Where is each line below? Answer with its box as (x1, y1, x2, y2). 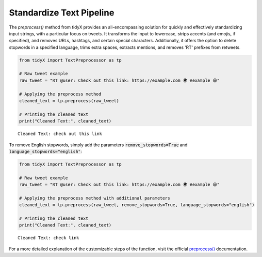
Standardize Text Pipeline (9, 7, 115, 18)
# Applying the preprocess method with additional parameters (19, 195, 170, 201)
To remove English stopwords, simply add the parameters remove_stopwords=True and (9, 142, 188, 148)
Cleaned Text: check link (17, 235, 80, 241)
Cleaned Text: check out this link (17, 131, 102, 136)
